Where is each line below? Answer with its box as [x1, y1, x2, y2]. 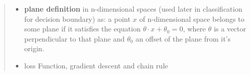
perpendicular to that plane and [24, 33, 125, 44]
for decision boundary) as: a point [24, 13, 131, 24]
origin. [24, 43, 44, 54]
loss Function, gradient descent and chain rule [24, 60, 168, 70]
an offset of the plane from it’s [135, 33, 231, 44]
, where [183, 23, 206, 34]
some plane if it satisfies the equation [24, 23, 141, 34]
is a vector [214, 23, 246, 34]
